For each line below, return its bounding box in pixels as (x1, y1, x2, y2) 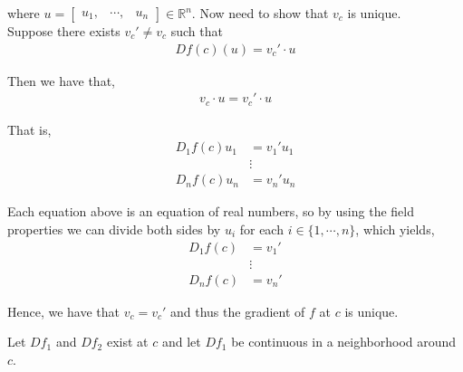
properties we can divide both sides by (7, 219, 221, 238)
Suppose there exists (7, 22, 121, 40)
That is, (7, 119, 52, 138)
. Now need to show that (191, 4, 329, 22)
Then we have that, (7, 71, 115, 90)
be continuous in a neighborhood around (231, 332, 457, 351)
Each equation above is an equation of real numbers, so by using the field (7, 202, 414, 221)
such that (170, 22, 223, 40)
